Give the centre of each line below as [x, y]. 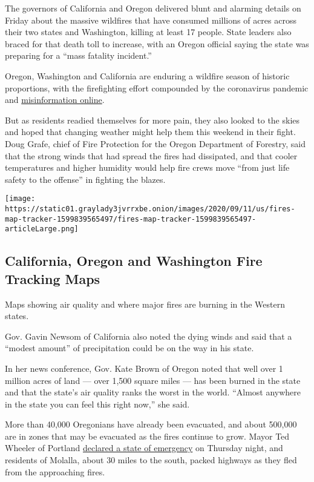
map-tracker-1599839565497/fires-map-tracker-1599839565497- [131, 219]
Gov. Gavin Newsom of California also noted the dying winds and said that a [149, 336]
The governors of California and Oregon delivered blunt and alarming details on [153, 8]
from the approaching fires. [55, 471]
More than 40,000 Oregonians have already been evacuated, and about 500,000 [151, 424]
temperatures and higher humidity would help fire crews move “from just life [147, 167]
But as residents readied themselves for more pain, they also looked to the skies [152, 120]
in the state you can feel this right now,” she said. [97, 404]
